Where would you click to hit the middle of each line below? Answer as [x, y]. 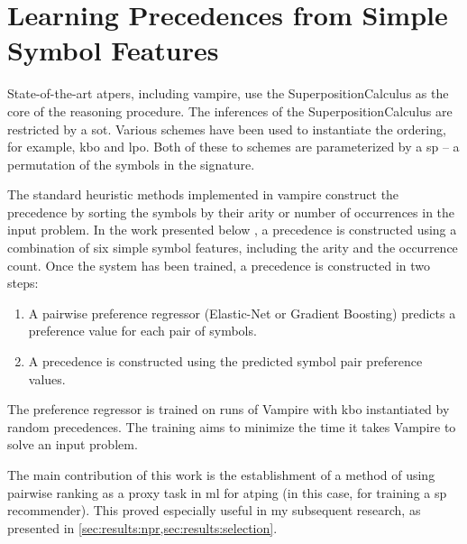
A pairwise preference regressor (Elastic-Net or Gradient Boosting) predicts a [242, 313]
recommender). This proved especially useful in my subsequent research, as [214, 510]
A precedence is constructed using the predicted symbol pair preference [225, 361]
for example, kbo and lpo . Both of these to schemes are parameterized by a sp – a [233, 147]
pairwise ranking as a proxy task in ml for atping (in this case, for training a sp [227, 492]
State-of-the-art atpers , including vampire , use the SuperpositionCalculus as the [228, 93]
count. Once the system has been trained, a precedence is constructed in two [219, 265]
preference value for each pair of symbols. [142, 331]
